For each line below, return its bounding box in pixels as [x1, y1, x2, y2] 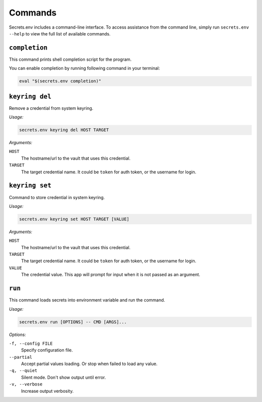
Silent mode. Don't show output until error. [21, 374, 106, 380]
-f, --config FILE [9, 340, 53, 346]
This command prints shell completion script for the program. [9, 56, 132, 62]
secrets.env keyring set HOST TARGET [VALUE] [19, 216, 130, 222]
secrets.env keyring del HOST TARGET [19, 127, 109, 133]
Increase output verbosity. [21, 388, 74, 394]
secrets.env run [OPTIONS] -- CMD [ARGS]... [19, 319, 127, 325]
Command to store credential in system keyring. [9, 194, 105, 200]
